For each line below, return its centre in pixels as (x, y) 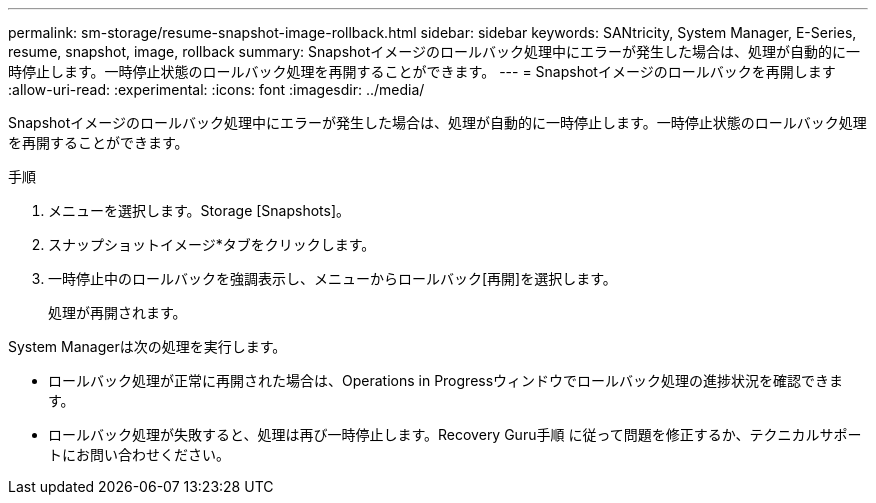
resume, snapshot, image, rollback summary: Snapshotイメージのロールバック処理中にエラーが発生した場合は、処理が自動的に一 (434, 51)
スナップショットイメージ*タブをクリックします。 (212, 244)
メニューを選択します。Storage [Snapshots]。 (199, 210)
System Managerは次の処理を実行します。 (147, 346)
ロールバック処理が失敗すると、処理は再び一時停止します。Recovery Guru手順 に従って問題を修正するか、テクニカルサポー (455, 434)
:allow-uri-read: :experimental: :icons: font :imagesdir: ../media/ (216, 89)
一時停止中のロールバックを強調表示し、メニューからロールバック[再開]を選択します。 (332, 278)
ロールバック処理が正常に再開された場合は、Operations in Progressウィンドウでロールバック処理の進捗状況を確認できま (446, 380)
